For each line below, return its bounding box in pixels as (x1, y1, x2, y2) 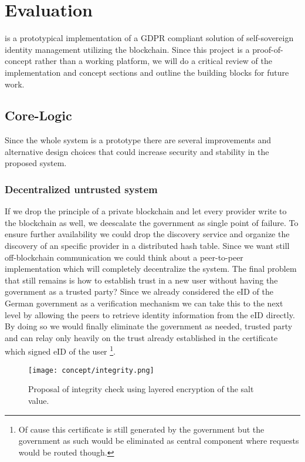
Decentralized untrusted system (5, 182, 158, 196)
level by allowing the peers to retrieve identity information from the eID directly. (5, 308, 295, 321)
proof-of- (252, 43, 283, 55)
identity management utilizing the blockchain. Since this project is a (5, 43, 250, 55)
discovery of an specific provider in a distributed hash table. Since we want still (5, 240, 290, 252)
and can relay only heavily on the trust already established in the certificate (5, 331, 278, 343)
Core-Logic (5, 106, 72, 124)
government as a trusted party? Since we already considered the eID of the (5, 285, 273, 298)
